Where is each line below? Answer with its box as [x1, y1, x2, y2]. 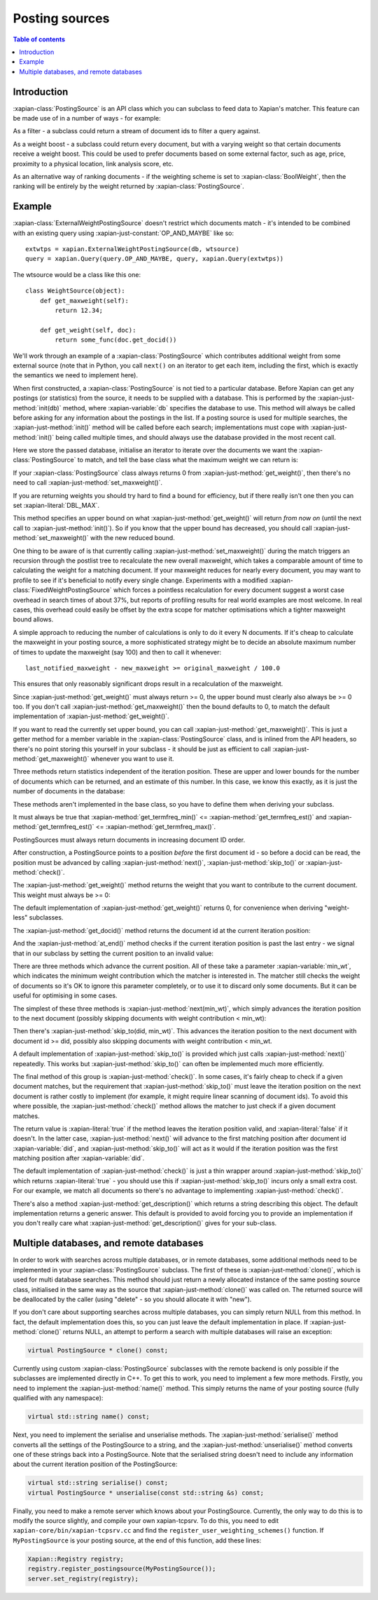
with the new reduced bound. [90, 534, 175, 542]
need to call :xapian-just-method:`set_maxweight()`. [13, 478, 162, 487]
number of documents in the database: [13, 787, 125, 795]
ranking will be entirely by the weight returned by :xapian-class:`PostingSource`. [13, 182, 244, 191]
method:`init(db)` [13, 403, 62, 412]
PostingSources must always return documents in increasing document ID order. [13, 835, 246, 844]
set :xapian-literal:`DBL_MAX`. [13, 502, 100, 510]
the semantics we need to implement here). [13, 371, 139, 379]
